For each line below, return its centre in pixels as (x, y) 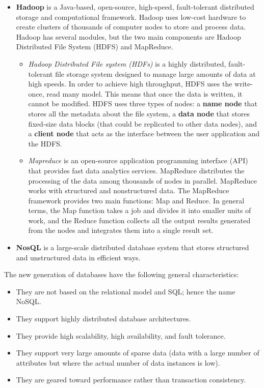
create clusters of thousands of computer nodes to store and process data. (131, 27)
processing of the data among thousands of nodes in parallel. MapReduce (142, 180)
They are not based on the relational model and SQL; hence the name (126, 291)
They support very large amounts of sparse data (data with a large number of (138, 353)
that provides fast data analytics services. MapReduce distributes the (136, 170)
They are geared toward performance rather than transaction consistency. (131, 380)
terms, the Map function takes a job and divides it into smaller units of (140, 210)
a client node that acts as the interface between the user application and (144, 133)
